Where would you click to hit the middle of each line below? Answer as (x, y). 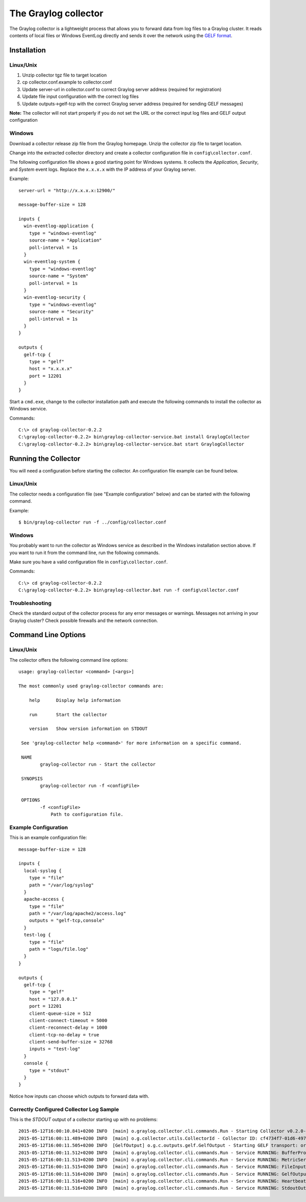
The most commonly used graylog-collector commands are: (91, 686)
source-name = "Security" (61, 312)
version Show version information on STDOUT (88, 729)
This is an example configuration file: (48, 838)
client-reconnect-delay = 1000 (68, 1028)
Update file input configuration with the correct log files (80, 96)
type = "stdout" (49, 1070)
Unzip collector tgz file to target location (65, 75)
